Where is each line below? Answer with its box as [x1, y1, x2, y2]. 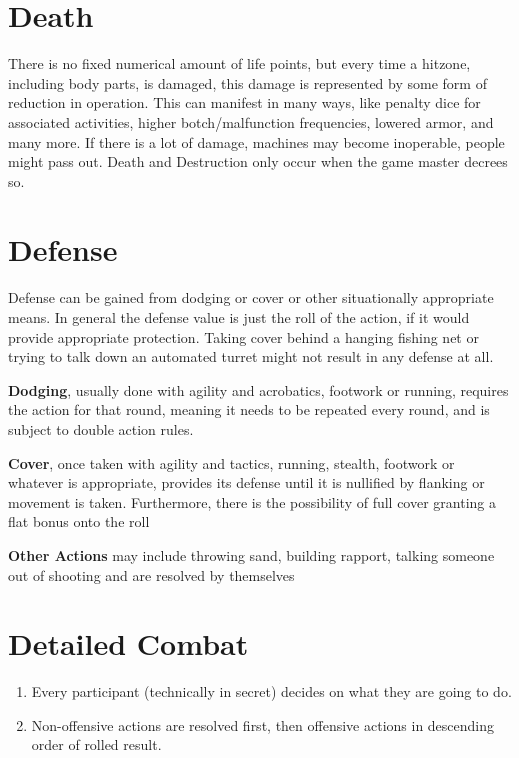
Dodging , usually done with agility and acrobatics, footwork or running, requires [8, 379, 509, 400]
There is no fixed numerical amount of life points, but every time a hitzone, [8, 53, 471, 74]
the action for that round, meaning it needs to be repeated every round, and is [8, 399, 490, 420]
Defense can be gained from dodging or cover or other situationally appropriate [8, 287, 494, 308]
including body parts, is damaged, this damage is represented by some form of [8, 72, 487, 93]
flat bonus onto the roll [8, 511, 150, 532]
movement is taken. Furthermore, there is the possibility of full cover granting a [8, 491, 497, 512]
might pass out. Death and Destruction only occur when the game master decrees [8, 151, 508, 172]
